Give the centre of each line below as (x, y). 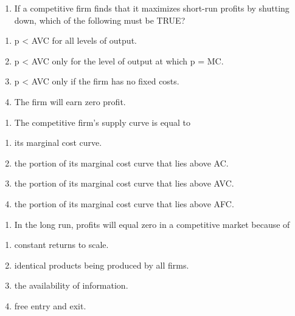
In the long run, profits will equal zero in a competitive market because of (152, 224)
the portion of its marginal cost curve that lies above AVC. (124, 183)
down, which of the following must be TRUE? (100, 20)
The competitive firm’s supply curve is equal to (102, 122)
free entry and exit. (50, 305)
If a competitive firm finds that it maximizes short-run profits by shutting (152, 8)
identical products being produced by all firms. (102, 265)
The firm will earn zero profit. (70, 101)
